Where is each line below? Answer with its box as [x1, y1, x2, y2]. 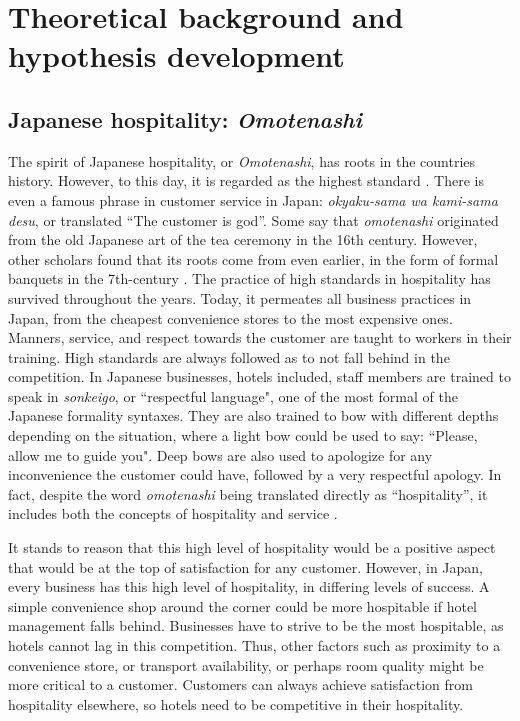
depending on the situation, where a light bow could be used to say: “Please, [8, 425, 478, 446]
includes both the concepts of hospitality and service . [8, 503, 338, 524]
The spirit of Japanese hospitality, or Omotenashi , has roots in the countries [8, 150, 476, 171]
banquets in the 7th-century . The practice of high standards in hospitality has [8, 268, 491, 289]
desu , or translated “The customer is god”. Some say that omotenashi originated [8, 209, 499, 230]
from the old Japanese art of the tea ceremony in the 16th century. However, [8, 229, 478, 250]
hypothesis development [8, 35, 345, 76]
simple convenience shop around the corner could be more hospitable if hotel [8, 595, 477, 616]
